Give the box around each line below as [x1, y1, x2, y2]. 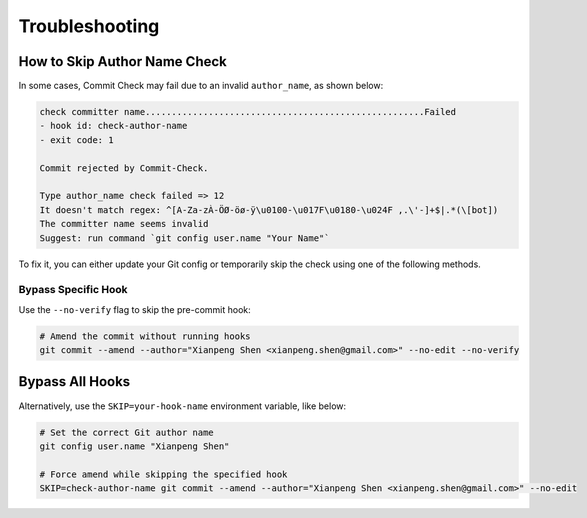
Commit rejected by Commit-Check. [39, 162, 209, 174]
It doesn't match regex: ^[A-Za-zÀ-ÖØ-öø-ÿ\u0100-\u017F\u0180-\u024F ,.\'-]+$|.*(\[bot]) [39, 204, 499, 215]
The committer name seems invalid [39, 218, 209, 230]
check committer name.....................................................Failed [39, 106, 457, 118]
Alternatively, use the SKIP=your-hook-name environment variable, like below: [18, 400, 347, 412]
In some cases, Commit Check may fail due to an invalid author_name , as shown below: [18, 80, 384, 92]
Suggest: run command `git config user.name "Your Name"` [39, 232, 330, 244]
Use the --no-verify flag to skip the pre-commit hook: [18, 303, 252, 315]
